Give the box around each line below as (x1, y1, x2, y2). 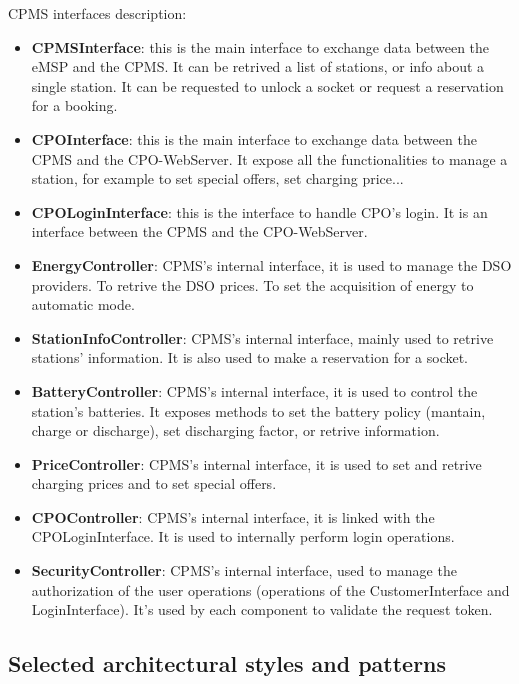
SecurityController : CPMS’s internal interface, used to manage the (31, 560, 457, 581)
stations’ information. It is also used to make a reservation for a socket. (31, 347, 469, 368)
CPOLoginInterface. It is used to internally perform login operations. (31, 526, 455, 547)
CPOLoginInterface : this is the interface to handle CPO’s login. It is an (31, 201, 488, 222)
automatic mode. (31, 294, 135, 315)
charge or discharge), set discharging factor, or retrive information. (31, 420, 440, 441)
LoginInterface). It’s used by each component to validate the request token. (31, 599, 493, 620)
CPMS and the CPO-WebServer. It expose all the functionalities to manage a (31, 148, 508, 169)
